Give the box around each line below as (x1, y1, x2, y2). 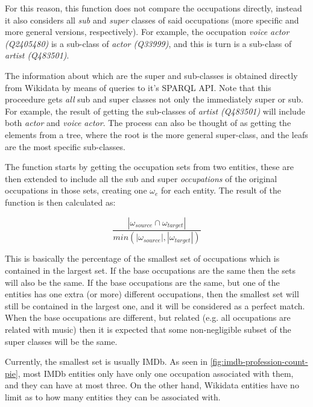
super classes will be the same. (5, 335, 118, 347)
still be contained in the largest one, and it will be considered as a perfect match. (5, 299, 305, 312)
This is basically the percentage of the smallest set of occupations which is (5, 252, 280, 265)
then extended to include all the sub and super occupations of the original (5, 172, 277, 185)
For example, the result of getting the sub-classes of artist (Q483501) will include (5, 104, 305, 117)
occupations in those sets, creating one (5, 184, 147, 197)
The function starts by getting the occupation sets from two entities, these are (5, 160, 294, 173)
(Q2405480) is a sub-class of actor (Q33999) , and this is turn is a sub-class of (5, 37, 292, 49)
